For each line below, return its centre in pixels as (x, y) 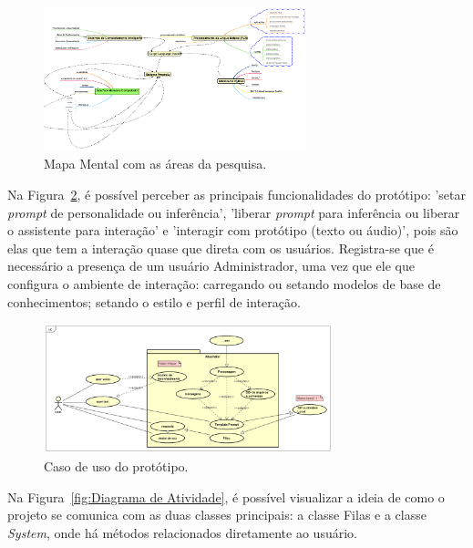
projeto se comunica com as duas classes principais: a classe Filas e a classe (217, 515)
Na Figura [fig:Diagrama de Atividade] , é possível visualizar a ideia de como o (226, 496)
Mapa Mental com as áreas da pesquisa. (155, 164)
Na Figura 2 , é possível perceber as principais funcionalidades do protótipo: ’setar (236, 194)
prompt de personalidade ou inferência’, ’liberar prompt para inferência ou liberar (234, 212)
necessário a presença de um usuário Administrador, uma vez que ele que (211, 266)
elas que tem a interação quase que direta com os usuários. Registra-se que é (221, 248)
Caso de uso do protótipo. (116, 466)
